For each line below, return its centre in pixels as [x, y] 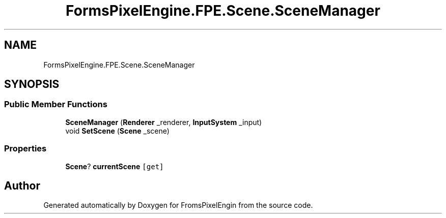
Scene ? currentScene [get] [115, 166]
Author [22, 185]
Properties [25, 149]
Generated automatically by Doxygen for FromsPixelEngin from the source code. [178, 205]
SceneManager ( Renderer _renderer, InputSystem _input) [164, 122]
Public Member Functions [56, 104]
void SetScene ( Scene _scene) [117, 131]
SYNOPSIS [32, 84]
